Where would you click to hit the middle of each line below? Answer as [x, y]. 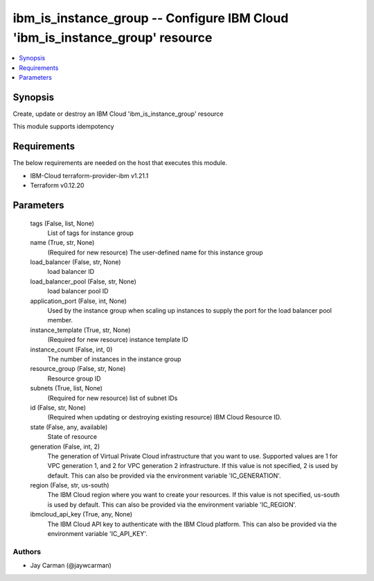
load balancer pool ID [78, 291]
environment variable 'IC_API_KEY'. [98, 534]
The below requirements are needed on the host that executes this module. [120, 163]
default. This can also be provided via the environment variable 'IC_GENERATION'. [164, 476]
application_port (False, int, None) [79, 301]
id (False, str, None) [58, 407]
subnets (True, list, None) [66, 388]
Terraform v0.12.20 [57, 185]
